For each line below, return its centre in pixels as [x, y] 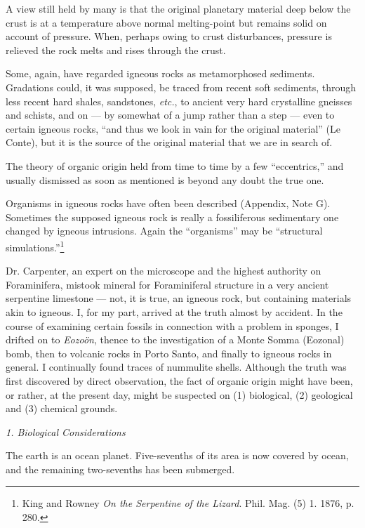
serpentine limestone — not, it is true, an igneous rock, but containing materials [179, 298]
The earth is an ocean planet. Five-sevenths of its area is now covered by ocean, [177, 455]
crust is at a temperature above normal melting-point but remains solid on [166, 22]
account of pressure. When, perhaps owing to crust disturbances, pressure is [169, 36]
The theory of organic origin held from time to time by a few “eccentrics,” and [175, 165]
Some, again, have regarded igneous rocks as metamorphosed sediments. [160, 73]
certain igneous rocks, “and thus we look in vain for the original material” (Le [173, 128]
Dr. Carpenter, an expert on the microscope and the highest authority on [164, 271]
